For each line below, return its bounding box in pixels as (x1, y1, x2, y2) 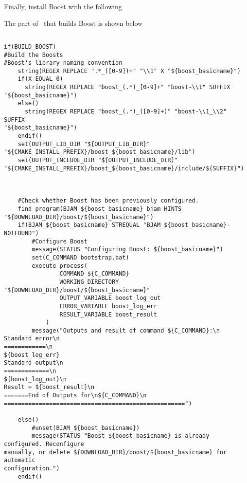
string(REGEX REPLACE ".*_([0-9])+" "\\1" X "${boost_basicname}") (18, 67, 241, 74)
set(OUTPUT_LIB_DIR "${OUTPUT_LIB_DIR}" (18, 140, 150, 148)
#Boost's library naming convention (4, 59, 123, 67)
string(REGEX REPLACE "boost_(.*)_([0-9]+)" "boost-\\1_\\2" (24, 108, 227, 115)
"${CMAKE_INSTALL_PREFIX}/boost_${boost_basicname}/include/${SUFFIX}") (4, 165, 244, 172)
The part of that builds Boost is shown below (4, 18, 143, 28)
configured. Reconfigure (4, 441, 84, 447)
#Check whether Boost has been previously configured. (18, 197, 199, 204)
